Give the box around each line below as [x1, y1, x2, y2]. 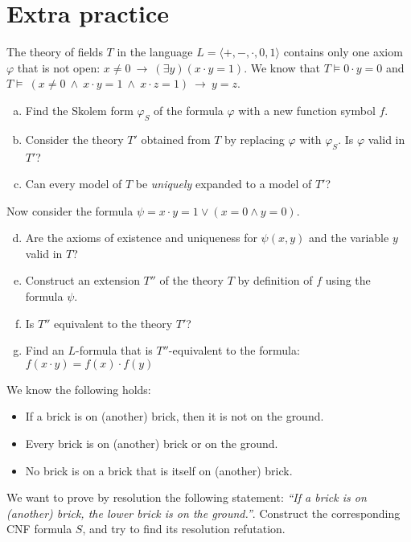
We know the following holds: [6, 380, 151, 397]
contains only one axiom [283, 43, 403, 60]
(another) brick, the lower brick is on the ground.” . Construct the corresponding [6, 504, 401, 521]
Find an [25, 342, 64, 359]
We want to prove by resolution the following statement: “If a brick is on [6, 489, 367, 506]
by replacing [224, 130, 285, 147]
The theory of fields [6, 43, 103, 60]
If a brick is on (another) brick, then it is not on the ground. [25, 408, 324, 425]
